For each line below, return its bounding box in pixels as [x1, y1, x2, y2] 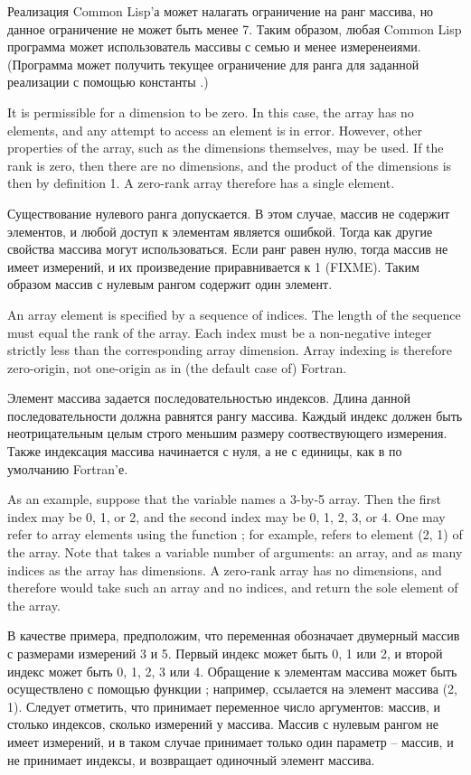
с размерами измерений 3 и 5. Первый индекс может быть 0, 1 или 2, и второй [7, 644, 443, 662]
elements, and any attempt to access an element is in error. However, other [7, 120, 422, 139]
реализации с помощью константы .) [7, 72, 209, 91]
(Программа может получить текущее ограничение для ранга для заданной [7, 54, 419, 73]
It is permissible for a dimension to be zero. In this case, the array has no [7, 102, 414, 121]
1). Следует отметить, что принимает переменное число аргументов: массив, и [7, 696, 440, 715]
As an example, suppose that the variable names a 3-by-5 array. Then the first [7, 490, 442, 509]
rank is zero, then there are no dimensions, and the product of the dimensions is [7, 155, 452, 174]
